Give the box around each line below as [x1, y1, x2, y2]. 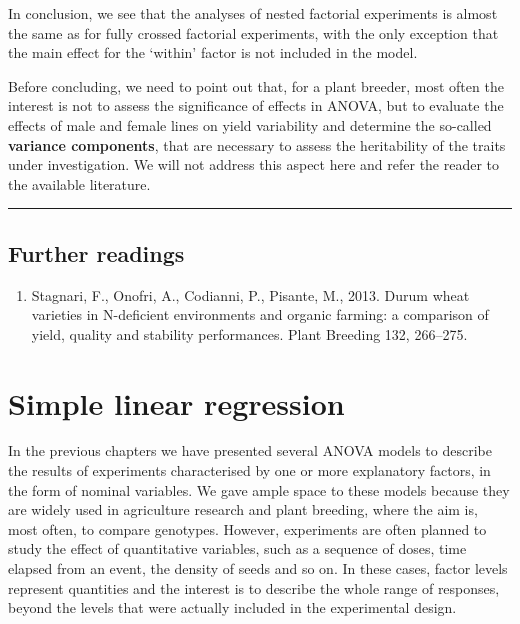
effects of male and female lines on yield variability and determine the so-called [8, 114, 492, 135]
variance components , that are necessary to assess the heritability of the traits [8, 134, 506, 155]
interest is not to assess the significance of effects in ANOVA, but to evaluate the [8, 95, 504, 116]
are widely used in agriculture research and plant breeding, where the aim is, [8, 499, 478, 520]
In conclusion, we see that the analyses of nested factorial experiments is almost [8, 3, 498, 23]
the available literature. [8, 173, 151, 194]
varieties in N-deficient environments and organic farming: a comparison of [31, 304, 489, 325]
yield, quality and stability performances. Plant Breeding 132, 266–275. [31, 323, 468, 344]
